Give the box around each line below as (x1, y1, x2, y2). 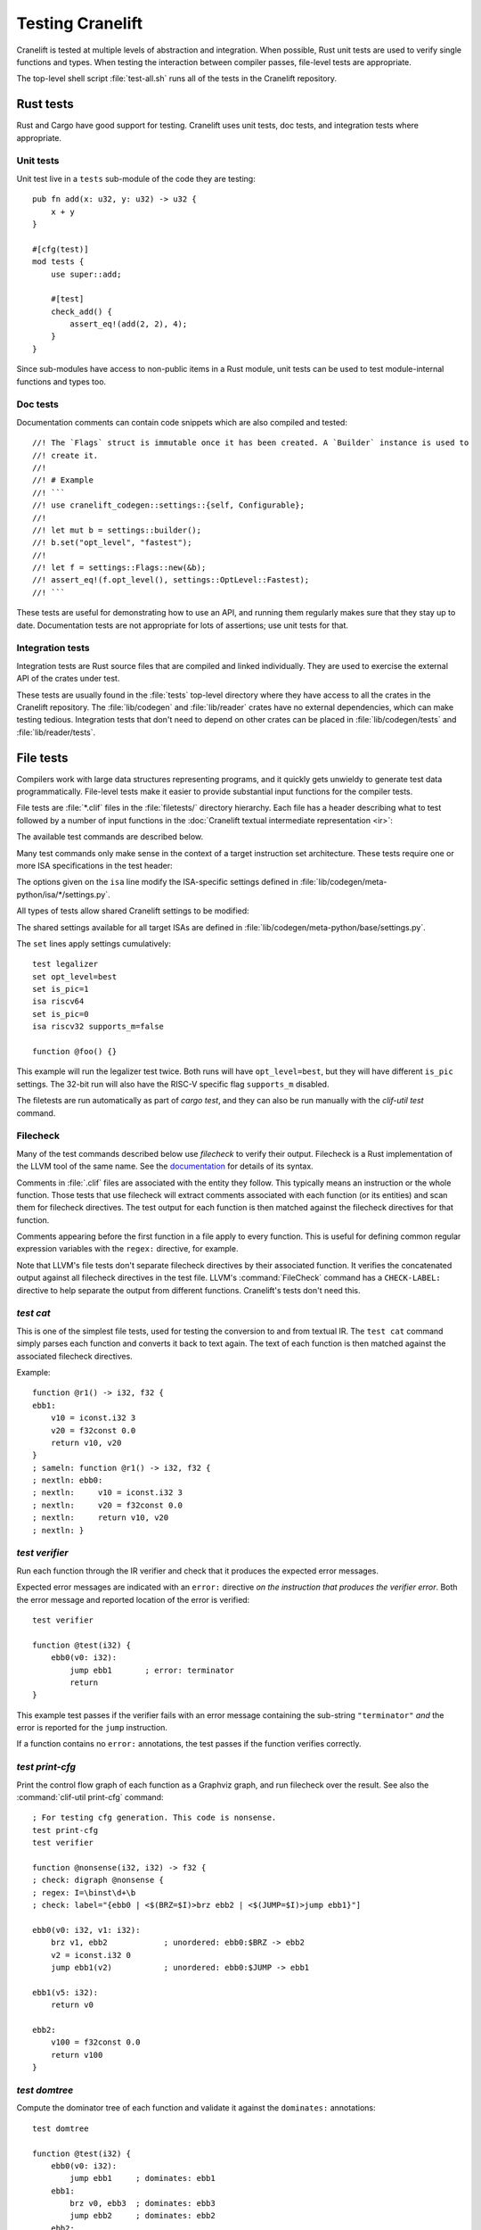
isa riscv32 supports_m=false (32, 1021, 165, 1032)
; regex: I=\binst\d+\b (32, 1887, 136, 1897)
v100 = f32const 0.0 (50, 2037, 141, 2047)
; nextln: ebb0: (32, 1475, 103, 1485)
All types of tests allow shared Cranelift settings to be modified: (16, 905, 249, 916)
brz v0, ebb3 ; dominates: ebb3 (69, 2199, 216, 2209)
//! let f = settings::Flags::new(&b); (32, 563, 207, 573)
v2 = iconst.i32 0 (50, 1950, 132, 1960)
